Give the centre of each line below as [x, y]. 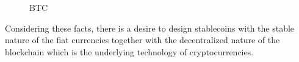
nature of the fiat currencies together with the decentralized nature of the [142, 40]
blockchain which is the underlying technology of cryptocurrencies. [129, 51]
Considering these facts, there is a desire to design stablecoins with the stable [150, 28]
